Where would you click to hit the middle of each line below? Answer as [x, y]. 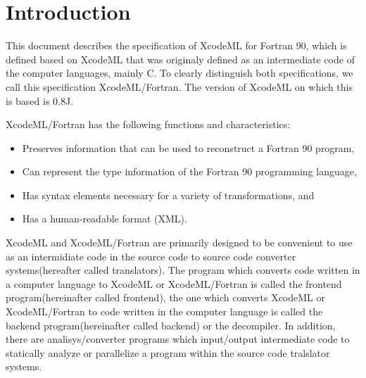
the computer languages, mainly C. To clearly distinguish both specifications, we [179, 73]
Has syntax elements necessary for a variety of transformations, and [168, 195]
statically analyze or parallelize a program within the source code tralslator [168, 352]
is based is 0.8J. [40, 100]
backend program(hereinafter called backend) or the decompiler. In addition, [171, 325]
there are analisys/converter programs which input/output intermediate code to [178, 339]
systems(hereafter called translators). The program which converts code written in [183, 270]
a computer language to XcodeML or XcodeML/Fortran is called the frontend [174, 283]
